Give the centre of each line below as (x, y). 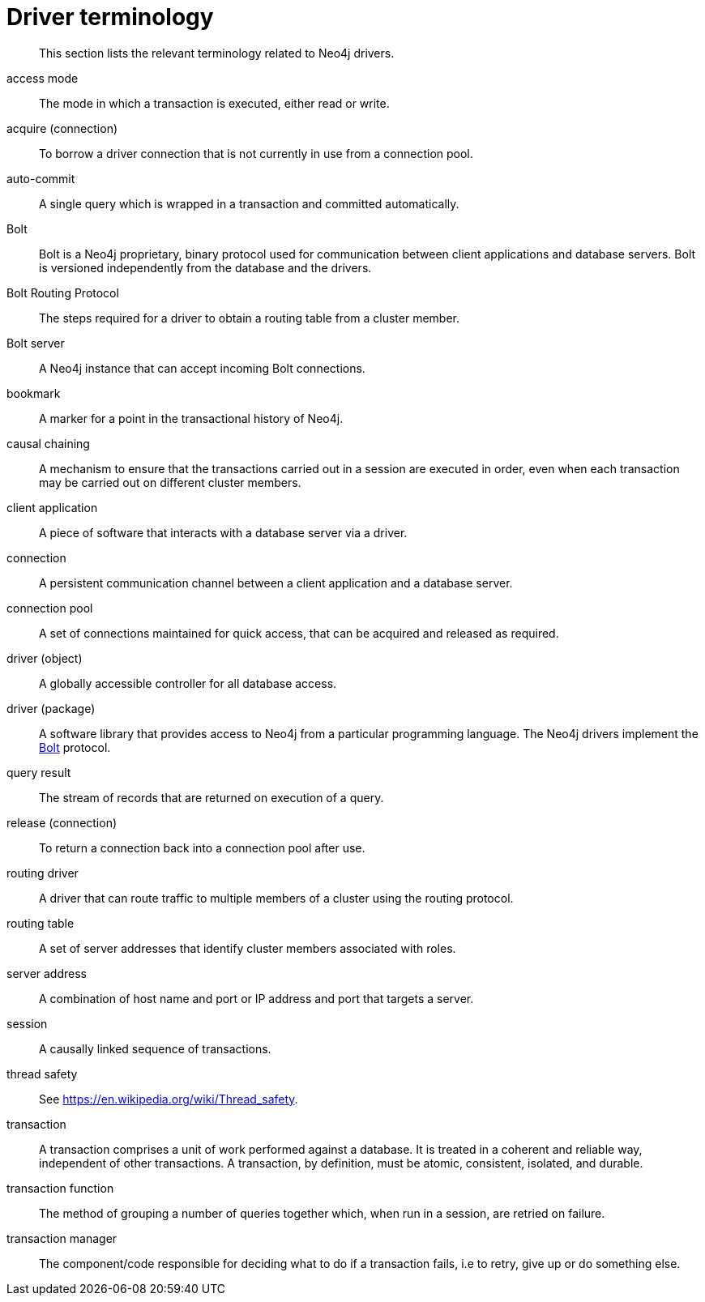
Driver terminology (110, 17)
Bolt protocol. (75, 747)
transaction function (60, 1188)
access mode (43, 78)
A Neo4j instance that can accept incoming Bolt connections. (202, 368)
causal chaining (48, 443)
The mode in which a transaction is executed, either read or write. (214, 103)
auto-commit (41, 178)
